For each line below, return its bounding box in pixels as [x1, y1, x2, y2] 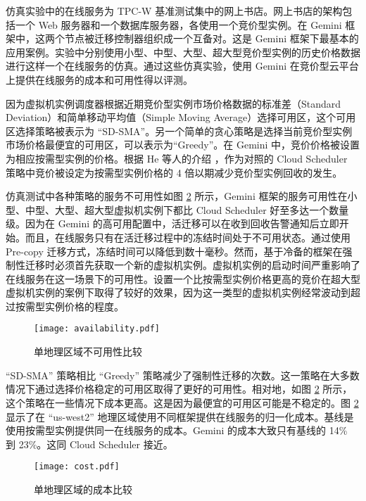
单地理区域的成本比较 [34, 481, 132, 496]
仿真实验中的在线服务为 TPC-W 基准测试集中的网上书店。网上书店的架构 [6, 4, 343, 18]
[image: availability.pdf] [34, 324, 160, 334]
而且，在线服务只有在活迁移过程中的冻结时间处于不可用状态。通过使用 [25, 229, 351, 244]
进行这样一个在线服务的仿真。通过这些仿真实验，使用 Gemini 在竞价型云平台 [6, 58, 359, 73]
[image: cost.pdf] [34, 462, 120, 472]
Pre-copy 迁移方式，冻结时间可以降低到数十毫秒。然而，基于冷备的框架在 [6, 243, 343, 258]
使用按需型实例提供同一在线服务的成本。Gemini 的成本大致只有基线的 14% [6, 423, 348, 438]
